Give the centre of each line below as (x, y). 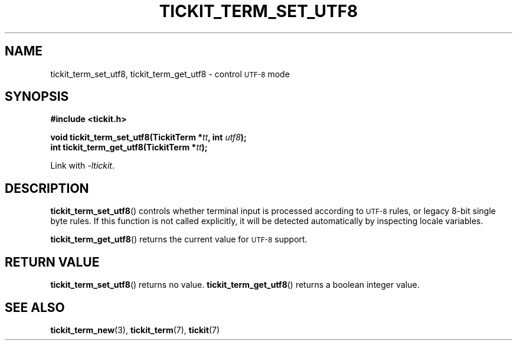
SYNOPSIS (37, 97)
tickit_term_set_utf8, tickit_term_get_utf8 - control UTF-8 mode (170, 74)
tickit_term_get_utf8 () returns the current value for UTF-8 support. (179, 239)
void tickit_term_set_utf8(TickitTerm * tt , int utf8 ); (148, 137)
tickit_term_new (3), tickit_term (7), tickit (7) (135, 330)
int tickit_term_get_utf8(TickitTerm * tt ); (129, 147)
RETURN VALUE (52, 262)
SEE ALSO (35, 307)
